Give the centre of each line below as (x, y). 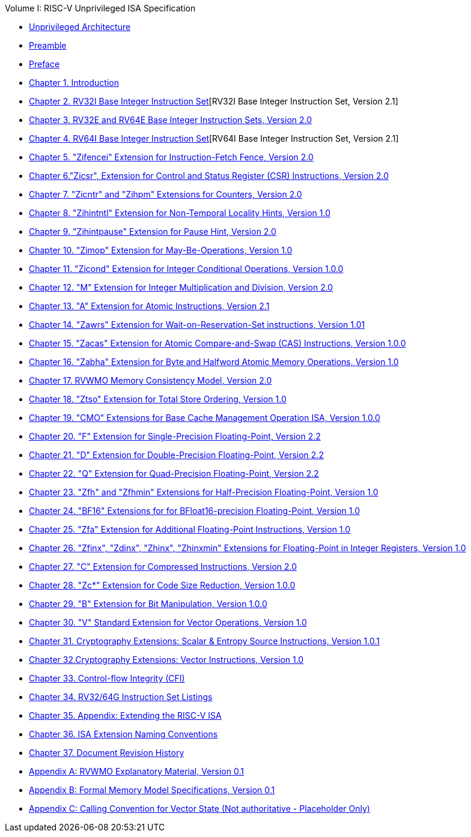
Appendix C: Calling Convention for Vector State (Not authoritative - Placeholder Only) (199, 808)
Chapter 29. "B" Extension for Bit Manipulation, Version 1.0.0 (148, 604)
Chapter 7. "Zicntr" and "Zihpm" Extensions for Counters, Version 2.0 (166, 194)
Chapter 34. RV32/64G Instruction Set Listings (121, 697)
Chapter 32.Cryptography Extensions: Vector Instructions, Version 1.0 (166, 660)
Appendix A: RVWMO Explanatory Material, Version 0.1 (136, 771)
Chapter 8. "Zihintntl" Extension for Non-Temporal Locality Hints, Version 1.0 (180, 213)
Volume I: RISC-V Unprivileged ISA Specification (100, 8)
